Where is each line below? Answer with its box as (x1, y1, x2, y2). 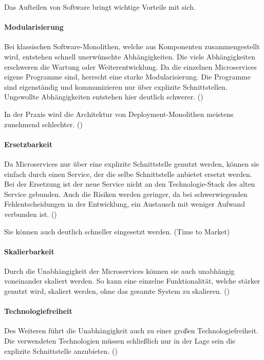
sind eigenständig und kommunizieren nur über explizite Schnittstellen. (4, 81, 228, 92)
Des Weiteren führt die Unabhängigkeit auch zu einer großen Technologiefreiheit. (4, 325, 258, 336)
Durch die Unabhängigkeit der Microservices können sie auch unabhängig (4, 265, 235, 276)
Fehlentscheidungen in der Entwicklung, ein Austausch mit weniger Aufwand (4, 198, 245, 209)
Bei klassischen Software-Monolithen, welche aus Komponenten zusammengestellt (4, 41, 260, 52)
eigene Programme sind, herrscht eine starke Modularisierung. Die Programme (4, 71, 251, 82)
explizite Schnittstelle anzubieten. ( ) (4, 345, 118, 356)
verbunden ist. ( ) (4, 208, 57, 219)
